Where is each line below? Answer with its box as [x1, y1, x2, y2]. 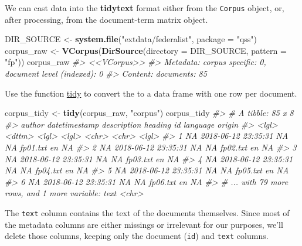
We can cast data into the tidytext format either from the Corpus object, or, [5, 2, 284, 13]
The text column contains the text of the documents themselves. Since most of [5, 206, 290, 218]
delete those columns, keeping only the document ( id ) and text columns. [5, 230, 269, 242]
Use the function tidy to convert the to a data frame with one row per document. [5, 87, 297, 99]
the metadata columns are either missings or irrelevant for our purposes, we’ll [5, 218, 283, 230]
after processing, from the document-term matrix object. [5, 13, 208, 25]
